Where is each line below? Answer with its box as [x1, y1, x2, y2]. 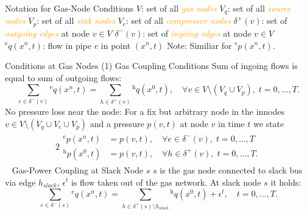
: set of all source [227, 2, 291, 14]
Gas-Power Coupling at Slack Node [12, 163, 144, 176]
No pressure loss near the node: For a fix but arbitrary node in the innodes [5, 105, 285, 118]
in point [101, 38, 131, 51]
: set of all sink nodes [37, 14, 115, 27]
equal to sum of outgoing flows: [5, 71, 122, 84]
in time [217, 117, 245, 129]
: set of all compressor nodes [125, 14, 231, 27]
